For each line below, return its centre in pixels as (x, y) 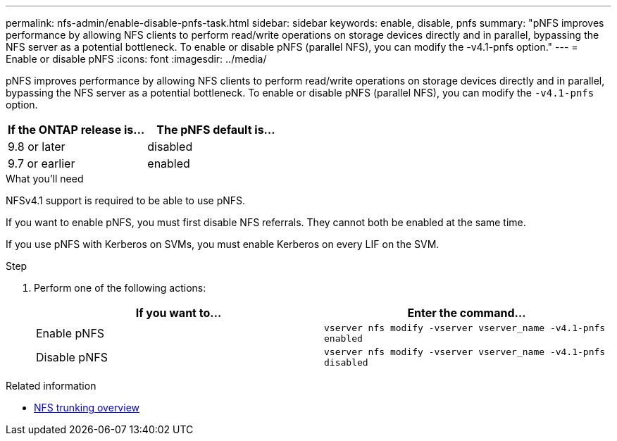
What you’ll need (45, 179)
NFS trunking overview (87, 408)
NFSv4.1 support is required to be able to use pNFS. (126, 200)
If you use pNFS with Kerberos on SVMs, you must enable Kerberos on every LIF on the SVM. (223, 244)
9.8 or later (37, 147)
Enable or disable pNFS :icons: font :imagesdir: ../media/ (136, 59)
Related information (51, 386)
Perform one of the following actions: (120, 288)
